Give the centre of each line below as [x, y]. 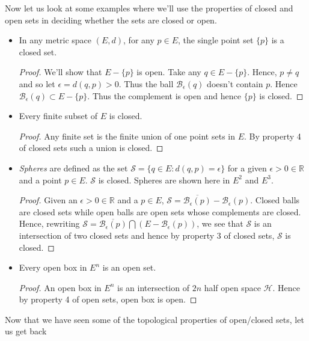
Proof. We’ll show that [60, 72]
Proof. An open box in [60, 287]
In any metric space [55, 40]
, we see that [220, 223]
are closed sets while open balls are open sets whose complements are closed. [160, 211]
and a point [40, 180]
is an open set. [129, 267]
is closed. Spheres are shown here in [164, 180]
